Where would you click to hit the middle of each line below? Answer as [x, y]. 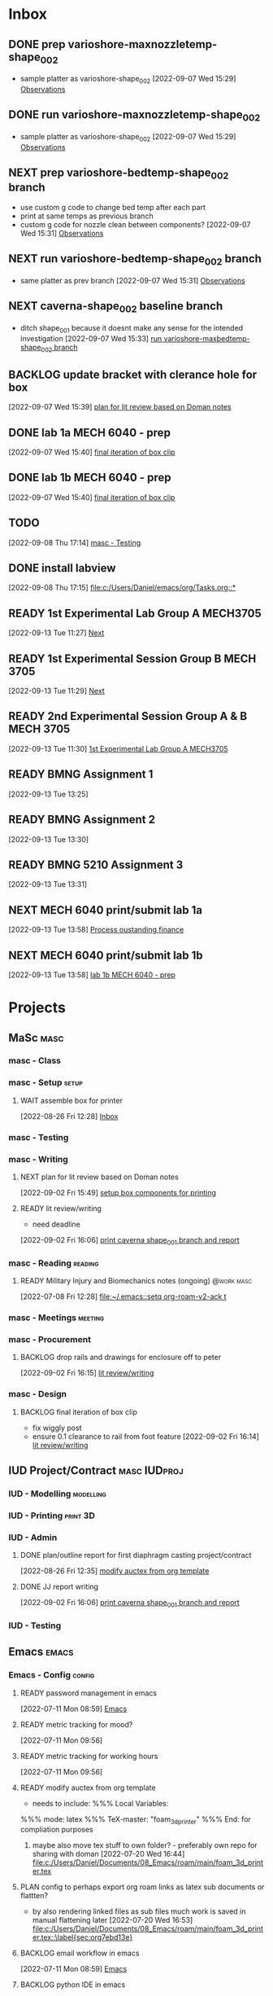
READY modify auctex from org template [88, 1788]
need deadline [56, 1224]
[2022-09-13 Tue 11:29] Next [57, 691]
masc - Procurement [50, 1339]
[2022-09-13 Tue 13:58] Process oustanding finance [96, 930]
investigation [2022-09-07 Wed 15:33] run [91, 338]
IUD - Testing [35, 1625]
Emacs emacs [41, 1652]
